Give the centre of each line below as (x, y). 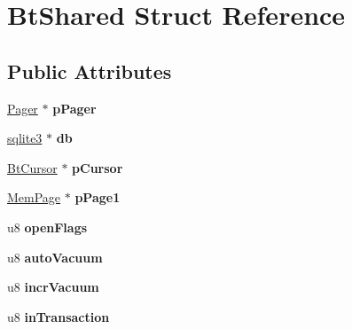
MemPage (34, 197)
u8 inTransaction (59, 316)
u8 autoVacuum (55, 257)
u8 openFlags (47, 227)
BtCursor (32, 167)
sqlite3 (25, 138)
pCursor (98, 167)
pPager (74, 108)
